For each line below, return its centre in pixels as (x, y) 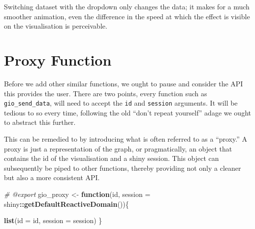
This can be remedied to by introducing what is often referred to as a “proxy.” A (126, 138)
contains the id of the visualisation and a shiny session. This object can (112, 158)
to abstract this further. (40, 122)
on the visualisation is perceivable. (56, 26)
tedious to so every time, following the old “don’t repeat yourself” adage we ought (127, 112)
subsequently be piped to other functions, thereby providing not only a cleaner (123, 168)
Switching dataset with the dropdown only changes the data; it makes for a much (127, 6)
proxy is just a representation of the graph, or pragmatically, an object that (118, 148)
